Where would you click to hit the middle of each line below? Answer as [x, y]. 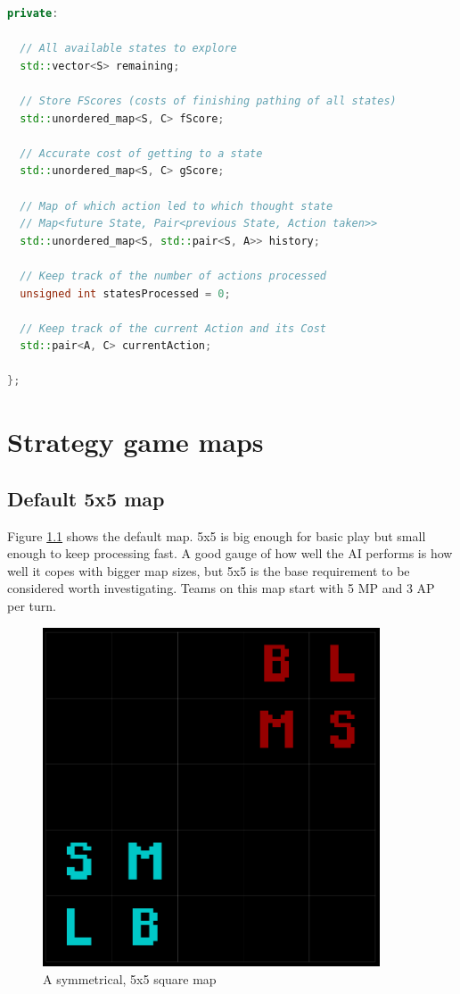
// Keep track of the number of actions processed [173, 276]
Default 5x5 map [86, 498]
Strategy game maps [136, 442]
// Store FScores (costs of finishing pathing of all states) [208, 100]
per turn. [32, 606]
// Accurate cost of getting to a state [141, 153]
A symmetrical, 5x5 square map [130, 978]
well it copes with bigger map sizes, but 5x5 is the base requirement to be [209, 570]
